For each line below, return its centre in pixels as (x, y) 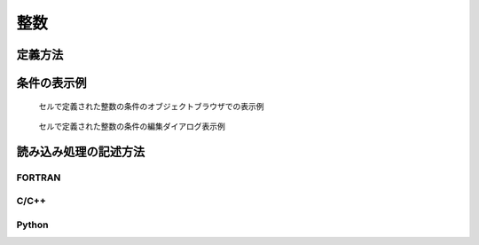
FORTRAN (39, 178)
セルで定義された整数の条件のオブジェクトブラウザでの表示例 (151, 106)
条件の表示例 (51, 83)
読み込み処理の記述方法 (81, 151)
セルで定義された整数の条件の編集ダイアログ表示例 (132, 126)
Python (32, 225)
